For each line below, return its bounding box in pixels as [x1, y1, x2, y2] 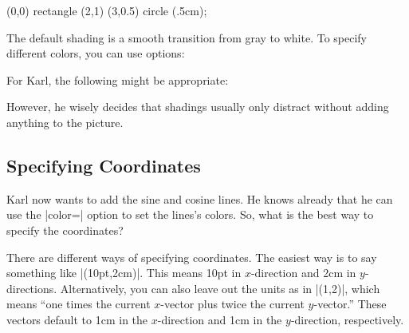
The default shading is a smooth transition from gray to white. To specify [6, 29, 368, 46]
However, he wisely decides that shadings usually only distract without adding [6, 98, 389, 115]
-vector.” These [313, 295, 387, 312]
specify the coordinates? [6, 221, 124, 238]
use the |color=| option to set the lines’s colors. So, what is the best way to [6, 206, 374, 223]
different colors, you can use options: [6, 45, 185, 61]
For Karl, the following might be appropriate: [6, 71, 229, 88]
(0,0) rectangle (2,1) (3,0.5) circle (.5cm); [6, 2, 207, 18]
